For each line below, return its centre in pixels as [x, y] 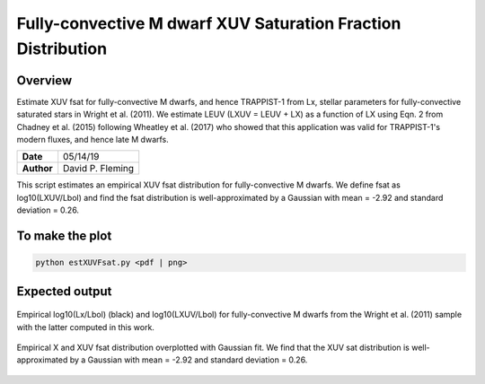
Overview [44, 80]
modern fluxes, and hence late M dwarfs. [93, 140]
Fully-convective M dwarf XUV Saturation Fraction [209, 23]
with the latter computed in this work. [85, 327]
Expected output [64, 291]
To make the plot [64, 236]
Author [37, 169]
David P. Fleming [99, 169]
